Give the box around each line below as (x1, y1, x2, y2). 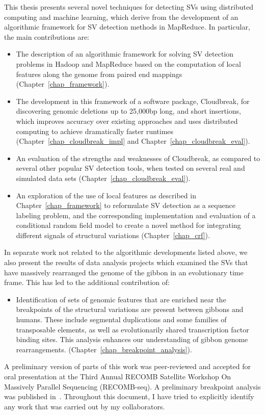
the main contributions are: (4, 31, 90, 42)
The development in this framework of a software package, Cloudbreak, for (16, 95, 250, 106)
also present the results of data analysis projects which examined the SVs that (4, 257, 248, 268)
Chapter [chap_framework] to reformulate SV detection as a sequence (16, 200, 235, 211)
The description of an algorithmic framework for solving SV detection (16, 48, 233, 59)
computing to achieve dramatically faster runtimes (16, 125, 174, 136)
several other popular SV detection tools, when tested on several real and (16, 163, 245, 173)
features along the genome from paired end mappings (16, 68, 182, 79)
